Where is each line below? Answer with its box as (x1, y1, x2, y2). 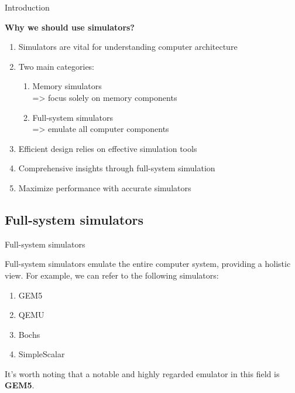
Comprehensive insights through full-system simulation (18, 162, 215, 174)
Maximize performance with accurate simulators (18, 181, 191, 194)
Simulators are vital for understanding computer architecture (18, 40, 238, 53)
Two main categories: (18, 60, 95, 72)
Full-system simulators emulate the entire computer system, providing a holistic (5, 258, 291, 270)
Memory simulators (32, 80, 102, 92)
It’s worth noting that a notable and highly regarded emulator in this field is (5, 367, 280, 380)
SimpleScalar (18, 348, 65, 360)
